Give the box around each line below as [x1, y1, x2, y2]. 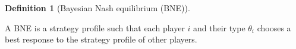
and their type [193, 21, 245, 34]
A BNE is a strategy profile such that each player [5, 21, 185, 34]
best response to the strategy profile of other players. [5, 33, 197, 45]
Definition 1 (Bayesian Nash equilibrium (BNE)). [5, 2, 190, 14]
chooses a [257, 21, 291, 34]
